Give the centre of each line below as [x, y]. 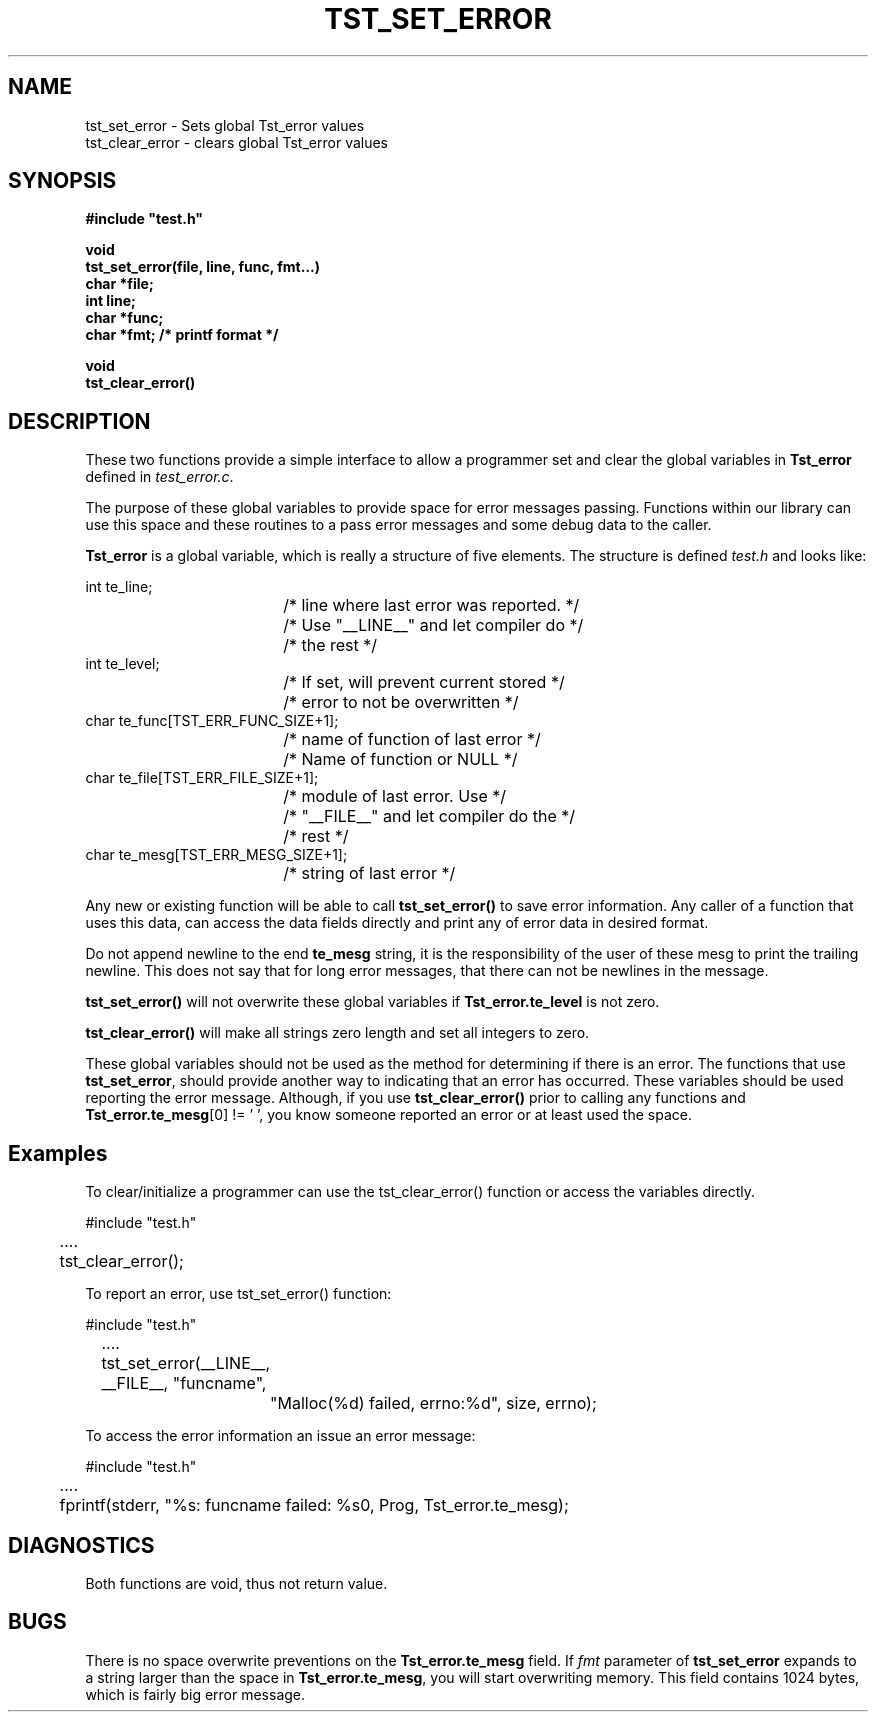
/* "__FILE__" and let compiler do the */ [429, 816]
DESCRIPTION [79, 421]
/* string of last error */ [369, 873]
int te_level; [122, 664]
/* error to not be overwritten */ [401, 702]
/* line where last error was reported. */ [431, 605]
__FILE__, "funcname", [184, 1383]
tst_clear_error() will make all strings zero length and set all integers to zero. [337, 1033]
